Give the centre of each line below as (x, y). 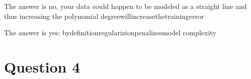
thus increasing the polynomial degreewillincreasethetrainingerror (104, 16)
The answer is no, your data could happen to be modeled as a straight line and (125, 6)
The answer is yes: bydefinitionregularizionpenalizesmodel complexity (110, 33)
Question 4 (42, 66)
